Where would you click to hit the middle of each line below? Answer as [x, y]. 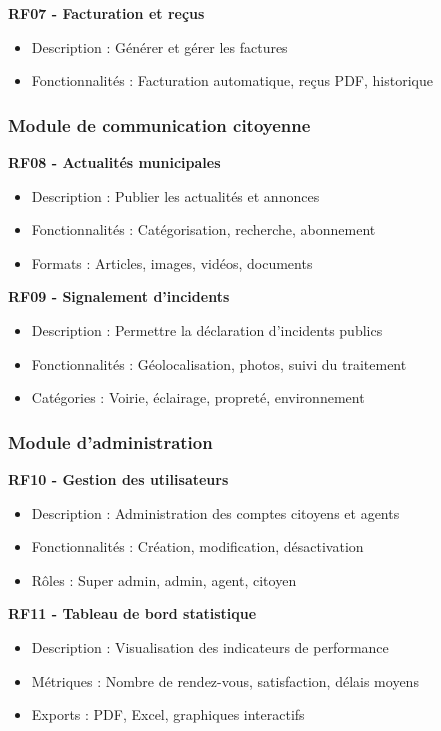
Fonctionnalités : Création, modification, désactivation [197, 546]
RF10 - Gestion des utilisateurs [118, 478]
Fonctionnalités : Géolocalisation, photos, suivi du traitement [219, 363]
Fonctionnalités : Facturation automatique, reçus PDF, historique [232, 80]
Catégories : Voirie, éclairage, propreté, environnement [198, 397]
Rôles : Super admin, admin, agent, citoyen [164, 579]
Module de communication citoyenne [159, 124]
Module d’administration [110, 441]
